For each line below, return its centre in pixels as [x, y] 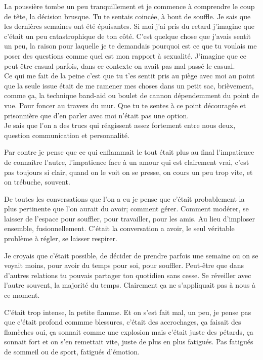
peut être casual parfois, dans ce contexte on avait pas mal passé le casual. [120, 65]
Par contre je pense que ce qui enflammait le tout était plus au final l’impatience [129, 152]
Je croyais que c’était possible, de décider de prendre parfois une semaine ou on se [131, 255]
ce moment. [22, 295]
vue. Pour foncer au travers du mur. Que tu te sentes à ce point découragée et [125, 105]
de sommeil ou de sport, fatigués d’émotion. [72, 351]
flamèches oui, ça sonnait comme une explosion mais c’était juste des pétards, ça [129, 331]
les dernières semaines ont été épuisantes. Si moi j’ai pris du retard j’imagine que [129, 26]
